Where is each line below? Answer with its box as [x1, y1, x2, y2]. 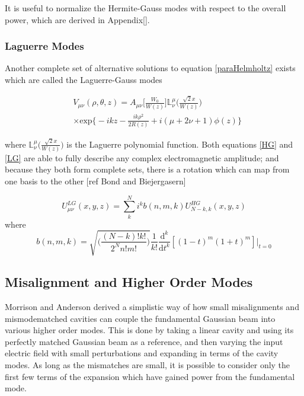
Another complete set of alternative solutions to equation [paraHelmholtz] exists [5, 62, 296, 74]
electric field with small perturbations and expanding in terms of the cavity [5, 347, 279, 359]
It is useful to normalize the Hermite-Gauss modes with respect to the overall [5, 2, 286, 14]
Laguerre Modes [5, 39, 84, 53]
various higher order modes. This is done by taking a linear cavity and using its [5, 324, 294, 336]
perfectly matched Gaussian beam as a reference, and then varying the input [5, 335, 283, 347]
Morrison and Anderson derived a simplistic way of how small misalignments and [5, 301, 299, 313]
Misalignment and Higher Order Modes [5, 273, 253, 291]
